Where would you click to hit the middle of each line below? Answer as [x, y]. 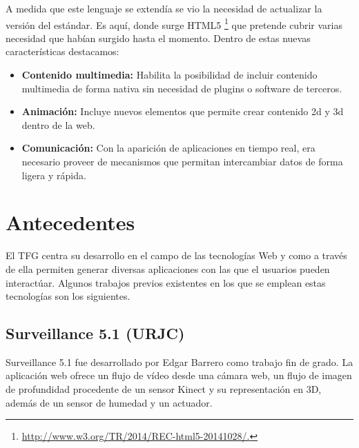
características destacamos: [62, 51]
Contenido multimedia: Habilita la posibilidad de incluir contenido [169, 75]
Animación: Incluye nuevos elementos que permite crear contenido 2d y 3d [183, 111]
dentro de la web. [58, 124]
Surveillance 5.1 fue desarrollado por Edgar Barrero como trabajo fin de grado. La [179, 362]
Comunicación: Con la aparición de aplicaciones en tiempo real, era [168, 148]
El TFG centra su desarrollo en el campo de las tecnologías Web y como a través [176, 255]
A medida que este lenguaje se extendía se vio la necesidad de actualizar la [164, 8]
